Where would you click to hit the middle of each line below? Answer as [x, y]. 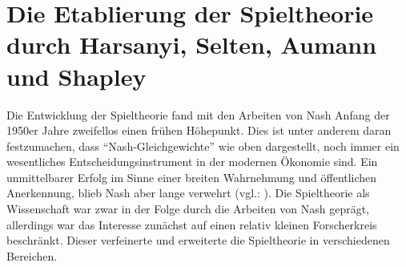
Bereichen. [32, 255]
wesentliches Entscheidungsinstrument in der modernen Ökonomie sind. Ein [192, 162]
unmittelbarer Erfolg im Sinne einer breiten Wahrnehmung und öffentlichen [192, 177]
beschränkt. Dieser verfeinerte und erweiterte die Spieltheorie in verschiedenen [198, 240]
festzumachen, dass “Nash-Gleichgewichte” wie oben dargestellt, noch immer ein [203, 146]
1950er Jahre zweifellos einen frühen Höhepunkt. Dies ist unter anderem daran [199, 130]
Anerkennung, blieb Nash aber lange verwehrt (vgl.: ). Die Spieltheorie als [188, 193]
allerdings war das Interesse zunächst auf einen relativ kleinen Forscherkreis [192, 224]
